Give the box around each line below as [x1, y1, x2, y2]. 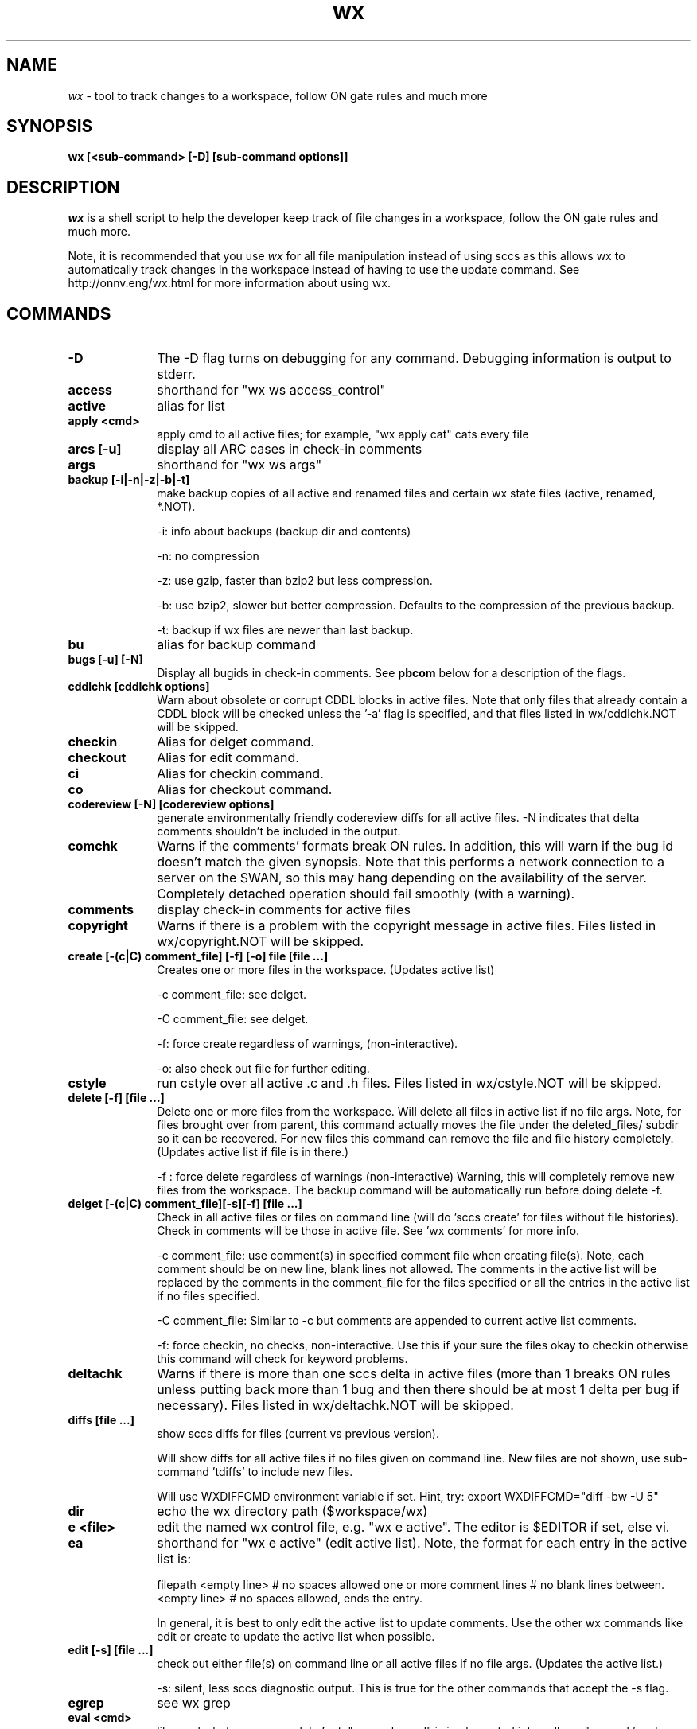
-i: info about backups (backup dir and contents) [157, 524, 411, 539]
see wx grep [157, 1695, 231, 1711]
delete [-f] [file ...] [68, 1091, 165, 1105]
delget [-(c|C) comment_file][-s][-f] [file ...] [68, 1197, 302, 1211]
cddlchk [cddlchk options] [68, 680, 210, 694]
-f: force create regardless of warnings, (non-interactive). [157, 1037, 458, 1051]
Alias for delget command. [157, 734, 314, 750]
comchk [68, 838, 118, 855]
